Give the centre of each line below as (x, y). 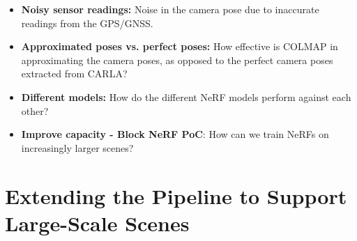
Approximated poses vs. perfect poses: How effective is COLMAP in (180, 46)
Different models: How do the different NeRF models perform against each (186, 96)
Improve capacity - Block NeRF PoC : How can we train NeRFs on (175, 134)
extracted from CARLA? (74, 73)
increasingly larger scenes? (77, 147)
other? (35, 110)
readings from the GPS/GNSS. (87, 23)
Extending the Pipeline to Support (176, 195)
